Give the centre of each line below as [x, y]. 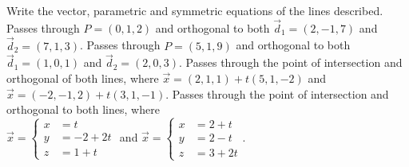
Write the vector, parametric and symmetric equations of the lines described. [195, 10]
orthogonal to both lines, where [83, 109]
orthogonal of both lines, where [83, 78]
